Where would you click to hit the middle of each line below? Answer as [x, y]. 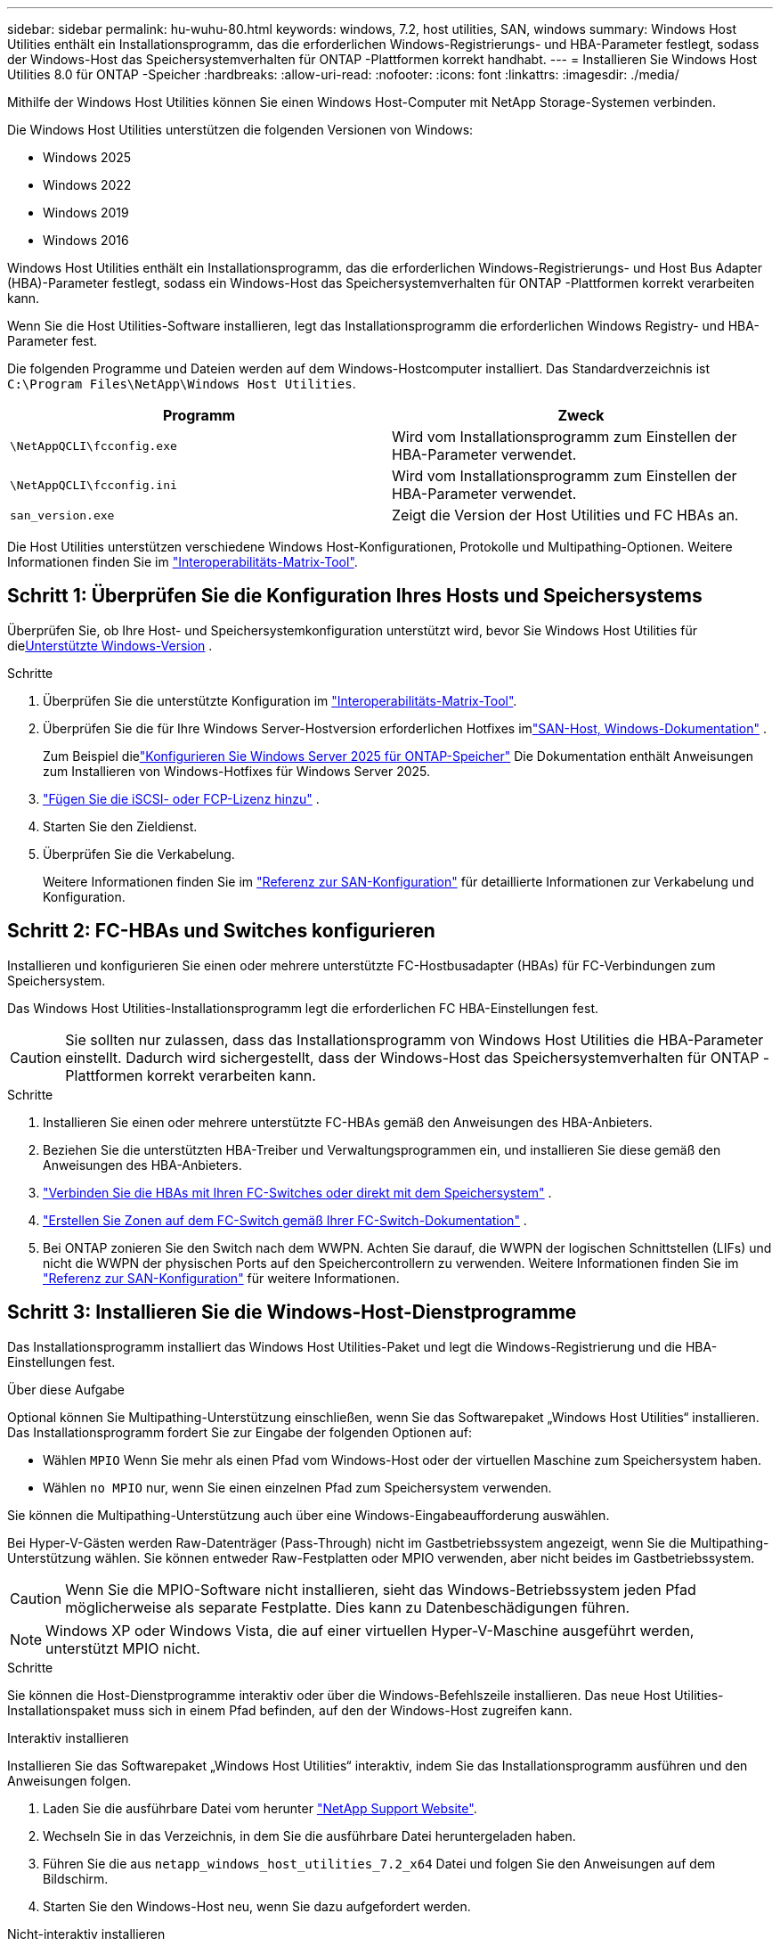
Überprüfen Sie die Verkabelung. [139, 854]
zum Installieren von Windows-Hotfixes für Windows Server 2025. [237, 771]
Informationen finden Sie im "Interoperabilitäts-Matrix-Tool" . [183, 562]
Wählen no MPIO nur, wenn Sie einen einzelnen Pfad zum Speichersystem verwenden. [297, 1487]
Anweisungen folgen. [69, 1780]
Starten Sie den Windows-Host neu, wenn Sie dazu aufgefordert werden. [257, 1906]
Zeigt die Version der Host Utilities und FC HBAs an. [565, 515]
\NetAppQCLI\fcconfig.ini [93, 485]
